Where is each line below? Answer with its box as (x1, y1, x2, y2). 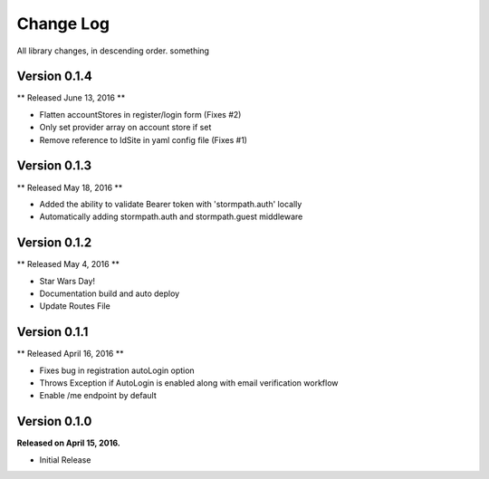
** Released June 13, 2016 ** (16, 92, 126, 103)
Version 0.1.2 (16, 235, 92, 251)
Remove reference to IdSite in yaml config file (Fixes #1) (39, 134, 248, 145)
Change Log (16, 14, 110, 34)
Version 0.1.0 (16, 414, 92, 429)
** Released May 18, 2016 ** (16, 182, 123, 193)
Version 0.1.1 (16, 324, 89, 340)
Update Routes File (39, 301, 110, 311)
